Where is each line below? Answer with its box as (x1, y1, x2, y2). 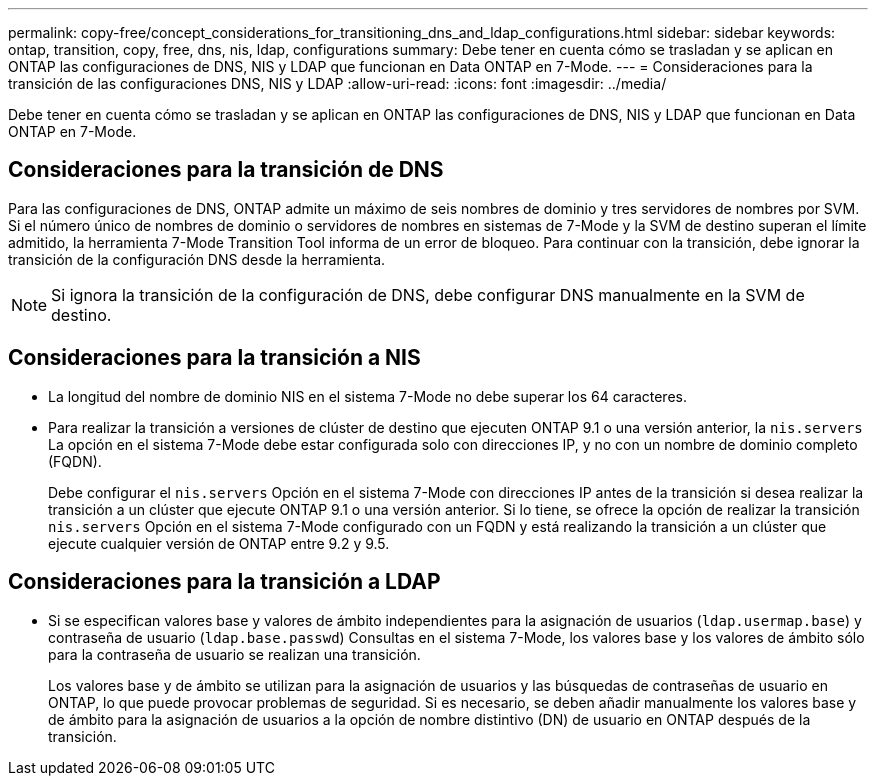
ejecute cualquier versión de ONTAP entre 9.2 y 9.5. (48, 534, 390, 552)
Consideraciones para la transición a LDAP (8, 569, 441, 595)
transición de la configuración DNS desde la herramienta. (8, 250, 386, 268)
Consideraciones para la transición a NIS (8, 345, 421, 371)
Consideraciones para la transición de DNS (8, 157, 444, 183)
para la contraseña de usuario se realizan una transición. (48, 645, 421, 663)
